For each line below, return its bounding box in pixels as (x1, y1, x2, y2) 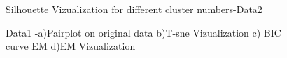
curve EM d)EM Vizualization (6, 39, 136, 53)
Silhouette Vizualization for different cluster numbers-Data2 (6, 2, 262, 16)
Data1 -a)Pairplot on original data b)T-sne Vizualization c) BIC (6, 25, 281, 39)
